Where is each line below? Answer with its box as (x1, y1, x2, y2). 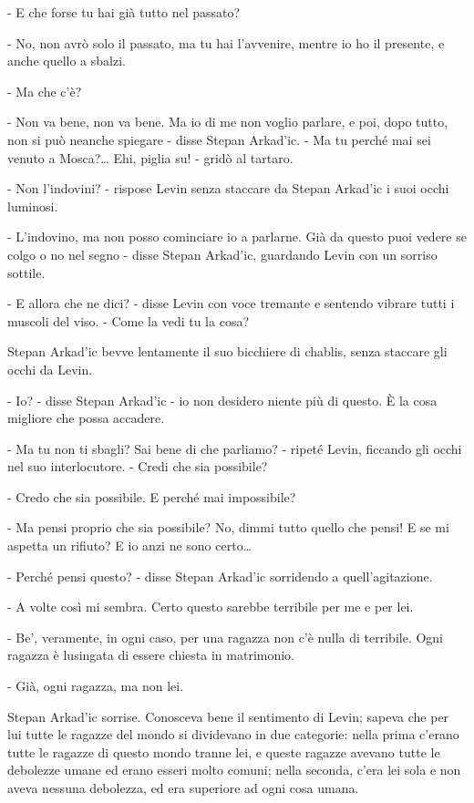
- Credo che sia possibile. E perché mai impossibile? (7, 487, 296, 506)
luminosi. (7, 196, 58, 215)
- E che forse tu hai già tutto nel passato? (7, 3, 241, 21)
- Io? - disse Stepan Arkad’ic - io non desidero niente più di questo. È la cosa (7, 390, 438, 409)
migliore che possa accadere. (7, 408, 165, 427)
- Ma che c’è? (7, 81, 82, 100)
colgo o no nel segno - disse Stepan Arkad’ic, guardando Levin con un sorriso (7, 244, 438, 263)
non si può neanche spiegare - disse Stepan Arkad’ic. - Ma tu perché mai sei (7, 129, 431, 149)
